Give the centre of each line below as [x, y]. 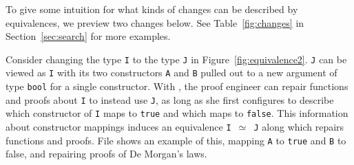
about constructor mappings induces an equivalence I [118, 127]
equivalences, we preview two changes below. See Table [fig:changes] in [155, 22]
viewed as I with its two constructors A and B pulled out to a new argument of [171, 73]
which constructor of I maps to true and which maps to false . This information [177, 113]
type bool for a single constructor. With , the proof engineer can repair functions [177, 86]
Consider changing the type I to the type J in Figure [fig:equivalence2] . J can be [176, 59]
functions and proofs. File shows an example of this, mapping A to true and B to [176, 140]
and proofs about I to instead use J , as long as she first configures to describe [170, 99]
